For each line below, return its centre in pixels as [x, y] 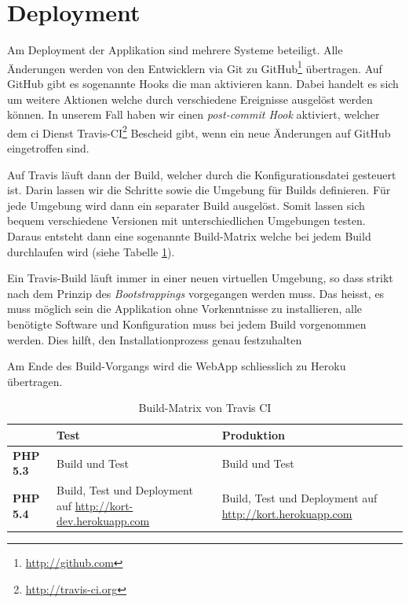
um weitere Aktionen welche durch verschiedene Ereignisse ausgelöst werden [190, 99]
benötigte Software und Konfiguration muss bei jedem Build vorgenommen [187, 324]
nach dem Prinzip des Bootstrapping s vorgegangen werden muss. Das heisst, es [196, 293]
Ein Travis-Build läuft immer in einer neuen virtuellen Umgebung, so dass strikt [200, 278]
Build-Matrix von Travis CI [205, 408]
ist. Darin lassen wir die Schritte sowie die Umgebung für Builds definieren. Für [199, 190]
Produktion [253, 434]
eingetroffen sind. [48, 148]
